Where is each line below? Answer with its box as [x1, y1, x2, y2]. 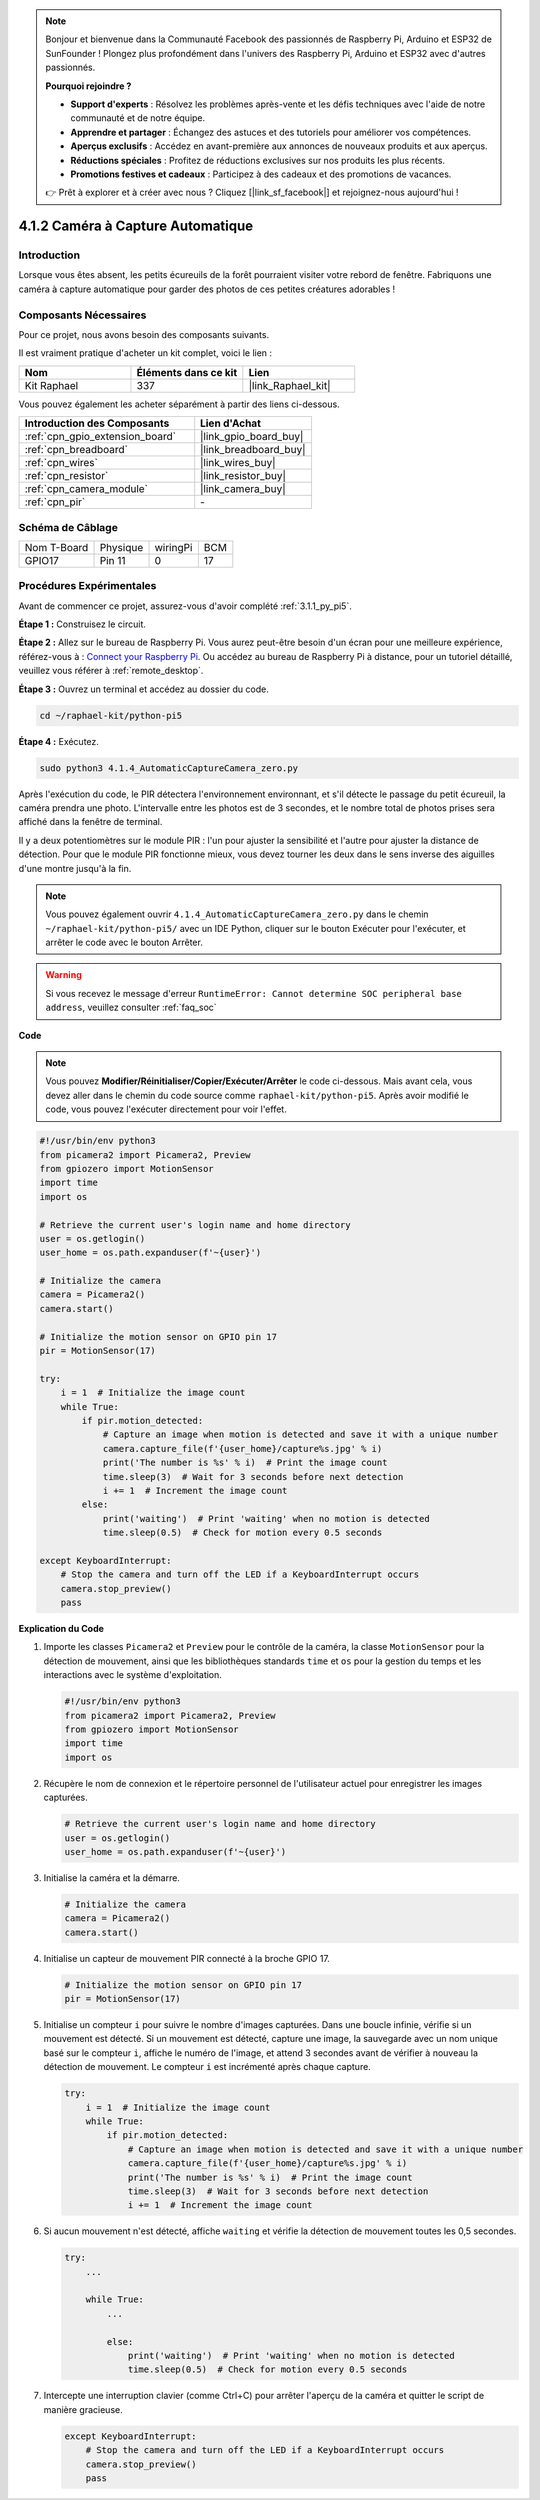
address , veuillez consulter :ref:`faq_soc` [45, 1001, 217, 1014]
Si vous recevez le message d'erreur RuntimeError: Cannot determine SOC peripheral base [45, 987, 462, 999]
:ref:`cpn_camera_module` [24, 482, 149, 496]
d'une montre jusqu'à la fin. [18, 862, 132, 874]
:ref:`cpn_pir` [24, 495, 86, 509]
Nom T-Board [24, 540, 89, 554]
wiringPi [154, 540, 193, 554]
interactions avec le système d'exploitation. [43, 1669, 222, 1681]
